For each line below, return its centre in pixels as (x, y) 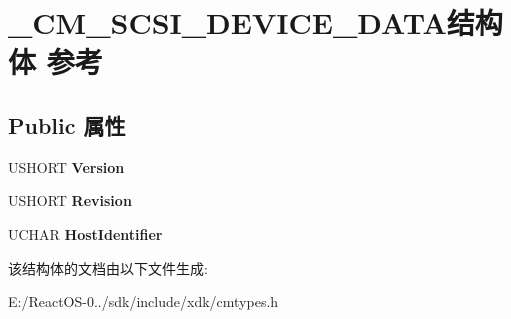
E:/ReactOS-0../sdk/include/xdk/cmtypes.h (143, 301)
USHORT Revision (70, 200)
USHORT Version (66, 166)
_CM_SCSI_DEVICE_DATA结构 (255, 22)
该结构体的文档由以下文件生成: (108, 267)
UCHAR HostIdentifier (85, 233)
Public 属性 (67, 124)
